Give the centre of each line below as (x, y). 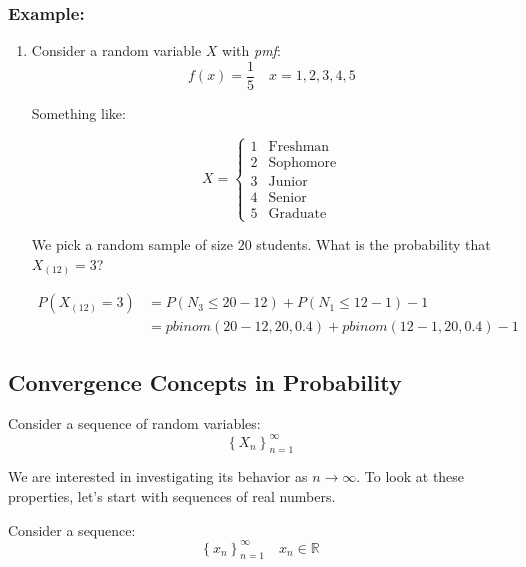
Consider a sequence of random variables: (134, 423)
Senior (287, 197)
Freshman (299, 146)
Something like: (78, 112)
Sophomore (302, 162)
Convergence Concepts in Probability (205, 381)
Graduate (297, 213)
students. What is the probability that (373, 244)
